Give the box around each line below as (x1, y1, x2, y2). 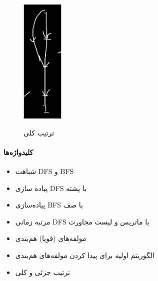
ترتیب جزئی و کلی (15, 266, 70, 277)
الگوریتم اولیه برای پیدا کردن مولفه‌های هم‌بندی (15, 249, 154, 260)
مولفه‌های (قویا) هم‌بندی (15, 233, 86, 243)
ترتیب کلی (23, 127, 54, 137)
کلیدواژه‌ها (3, 146, 33, 157)
